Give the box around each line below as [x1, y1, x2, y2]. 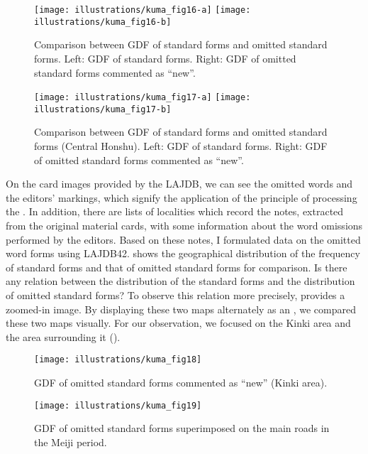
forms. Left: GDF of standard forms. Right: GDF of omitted [34, 50, 296, 65]
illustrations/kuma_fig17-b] [34, 104, 172, 114]
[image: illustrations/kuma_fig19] [34, 400, 202, 411]
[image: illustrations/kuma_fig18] [34, 355, 202, 365]
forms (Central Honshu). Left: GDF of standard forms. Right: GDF [34, 139, 328, 153]
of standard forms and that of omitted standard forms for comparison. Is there [6, 259, 347, 274]
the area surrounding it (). [6, 329, 121, 344]
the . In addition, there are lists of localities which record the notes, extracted [6, 204, 344, 219]
